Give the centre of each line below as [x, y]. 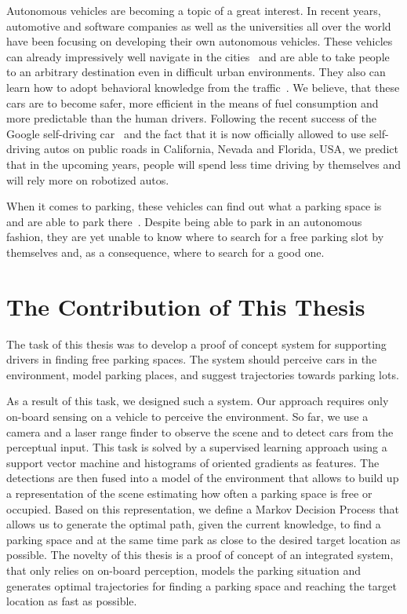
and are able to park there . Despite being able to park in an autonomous [184, 221]
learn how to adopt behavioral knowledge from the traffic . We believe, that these [203, 87]
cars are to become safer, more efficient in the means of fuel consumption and [193, 102]
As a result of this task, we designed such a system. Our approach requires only [198, 401]
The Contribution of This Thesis [186, 306]
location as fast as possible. [72, 601]
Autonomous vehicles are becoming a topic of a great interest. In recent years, [194, 10]
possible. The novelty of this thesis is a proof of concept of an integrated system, [200, 555]
